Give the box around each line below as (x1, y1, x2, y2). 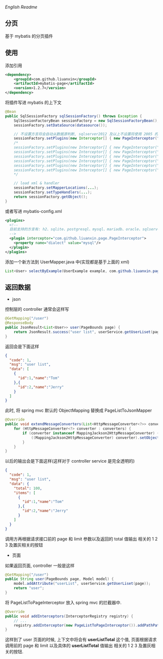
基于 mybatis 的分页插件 (5, 33, 53, 39)
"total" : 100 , (14, 486, 42, 491)
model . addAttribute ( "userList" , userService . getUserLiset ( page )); (14, 581, 151, 586)
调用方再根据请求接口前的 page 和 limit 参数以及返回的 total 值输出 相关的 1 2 (5, 536, 158, 542)
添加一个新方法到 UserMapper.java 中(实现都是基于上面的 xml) (5, 259, 130, 265)
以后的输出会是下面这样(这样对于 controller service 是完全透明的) (5, 458, 135, 464)
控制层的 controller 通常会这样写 (5, 306, 69, 312)
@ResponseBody (5, 321, 34, 325)
